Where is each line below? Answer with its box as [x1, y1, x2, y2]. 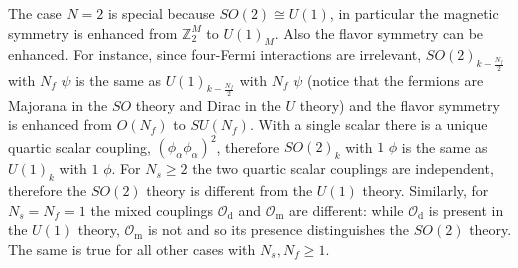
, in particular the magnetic [329, 3, 499, 23]
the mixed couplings [90, 199, 214, 220]
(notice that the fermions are [306, 69, 484, 90]
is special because [107, 3, 215, 23]
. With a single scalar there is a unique [249, 114, 488, 135]
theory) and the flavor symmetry [299, 94, 500, 115]
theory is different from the [146, 180, 313, 201]
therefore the [8, 180, 87, 201]
